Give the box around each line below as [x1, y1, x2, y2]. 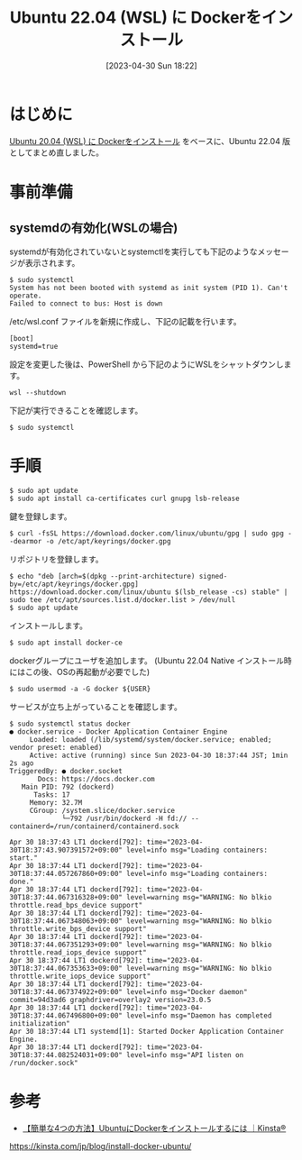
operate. [9, 291, 42, 300]
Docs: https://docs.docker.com [37, 774, 155, 783]
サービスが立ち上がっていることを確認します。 [9, 701, 182, 712]
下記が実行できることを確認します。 [9, 405, 143, 416]
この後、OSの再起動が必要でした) [24, 666, 151, 677]
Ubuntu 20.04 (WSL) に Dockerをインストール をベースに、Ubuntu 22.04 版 [9, 135, 291, 146]
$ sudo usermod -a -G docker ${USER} [9, 684, 151, 693]
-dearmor [9, 536, 42, 545]
